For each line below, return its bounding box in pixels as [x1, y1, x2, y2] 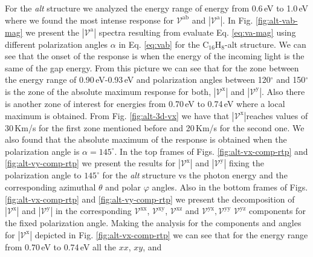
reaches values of [246, 109, 308, 122]
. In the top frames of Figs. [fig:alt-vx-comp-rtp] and [114, 145, 308, 157]
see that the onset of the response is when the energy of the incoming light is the [5, 50, 305, 62]
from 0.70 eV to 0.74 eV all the [5, 240, 116, 253]
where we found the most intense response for [5, 13, 174, 26]
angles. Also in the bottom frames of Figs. [152, 180, 308, 193]
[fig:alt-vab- [255, 13, 298, 26]
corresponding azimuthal [5, 180, 96, 193]
